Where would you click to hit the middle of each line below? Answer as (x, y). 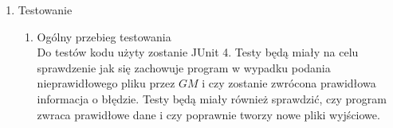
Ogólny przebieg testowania (104, 36)
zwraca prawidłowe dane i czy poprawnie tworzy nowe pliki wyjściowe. (208, 114)
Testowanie (45, 10)
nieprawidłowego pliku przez (106, 83)
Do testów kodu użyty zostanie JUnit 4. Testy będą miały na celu (198, 52)
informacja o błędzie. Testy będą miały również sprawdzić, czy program (212, 98)
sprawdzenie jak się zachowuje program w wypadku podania (184, 67)
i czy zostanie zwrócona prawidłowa (289, 83)
